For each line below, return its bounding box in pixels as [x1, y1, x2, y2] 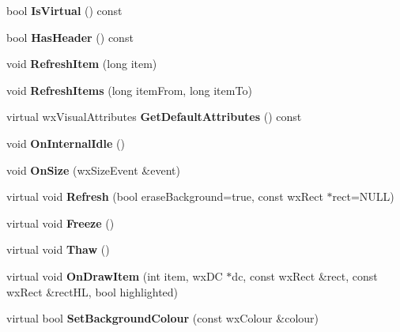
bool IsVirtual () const [6, 2, 123, 18]
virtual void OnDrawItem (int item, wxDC [6, 267, 223, 284]
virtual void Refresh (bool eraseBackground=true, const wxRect [6, 188, 323, 205]
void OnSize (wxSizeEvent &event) [6, 161, 180, 178]
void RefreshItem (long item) [6, 55, 157, 72]
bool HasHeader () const [6, 28, 134, 45]
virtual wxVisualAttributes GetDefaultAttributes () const [6, 108, 302, 125]
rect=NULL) [332, 188, 394, 205]
